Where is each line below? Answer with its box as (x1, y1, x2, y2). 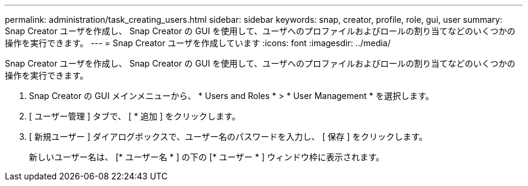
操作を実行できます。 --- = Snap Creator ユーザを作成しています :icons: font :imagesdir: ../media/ (5, 38, 391, 48)
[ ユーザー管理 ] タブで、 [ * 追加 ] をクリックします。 (29, 111, 240, 121)
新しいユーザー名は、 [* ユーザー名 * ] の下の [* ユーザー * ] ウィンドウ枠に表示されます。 (29, 152, 385, 162)
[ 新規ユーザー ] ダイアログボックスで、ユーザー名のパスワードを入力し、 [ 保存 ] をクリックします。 (29, 131, 428, 142)
